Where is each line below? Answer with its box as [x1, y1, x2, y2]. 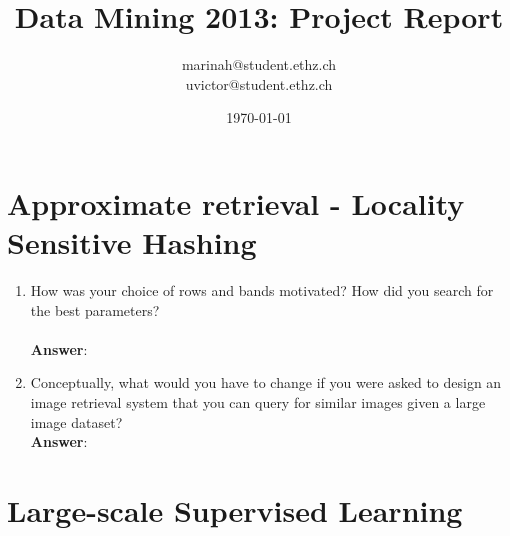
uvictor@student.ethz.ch [185, 73, 333, 94]
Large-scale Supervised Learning [7, 489, 463, 530]
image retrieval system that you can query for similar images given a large [30, 392, 486, 412]
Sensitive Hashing [7, 222, 257, 263]
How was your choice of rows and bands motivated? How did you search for [30, 280, 494, 301]
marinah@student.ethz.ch [181, 54, 337, 75]
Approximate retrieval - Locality [7, 182, 465, 223]
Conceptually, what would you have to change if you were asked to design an [30, 372, 502, 393]
